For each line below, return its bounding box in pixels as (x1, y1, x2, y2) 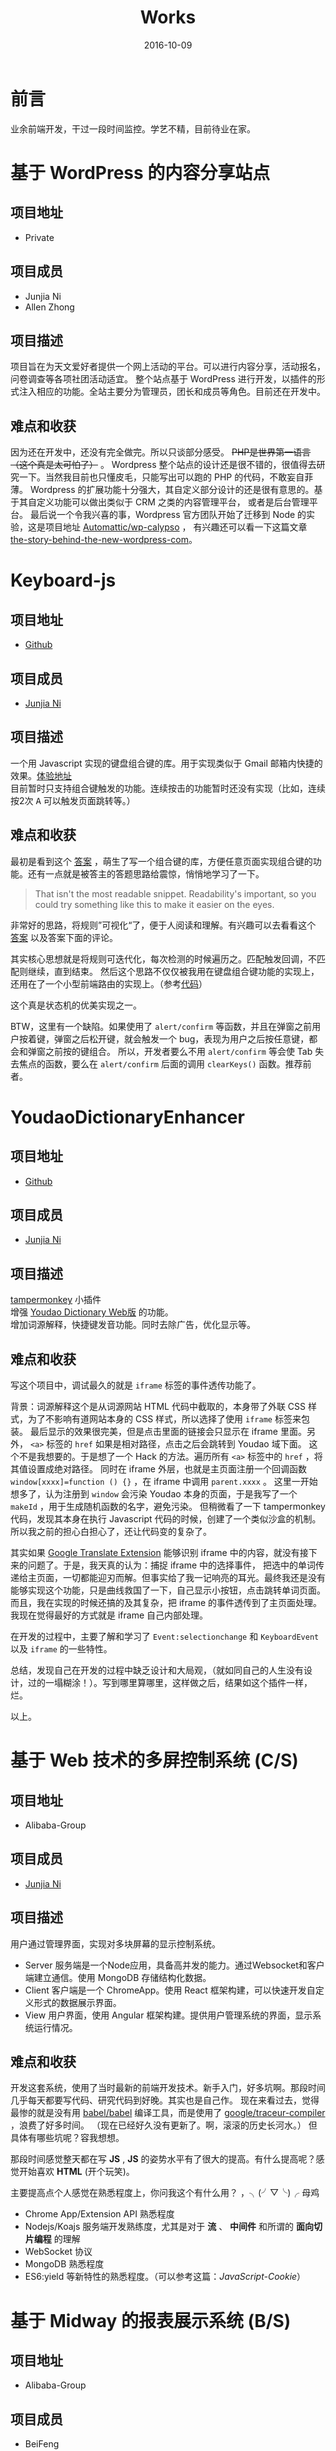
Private (24, 231, 55, 243)
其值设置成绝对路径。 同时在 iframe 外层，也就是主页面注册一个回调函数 (10, 1463, 307, 1475)
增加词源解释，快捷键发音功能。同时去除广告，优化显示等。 (10, 1319, 256, 1331)
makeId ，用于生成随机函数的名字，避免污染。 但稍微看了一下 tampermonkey (10, 1501, 326, 1512)
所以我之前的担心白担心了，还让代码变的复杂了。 (10, 1526, 212, 1537)
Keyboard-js (10, 569, 117, 592)
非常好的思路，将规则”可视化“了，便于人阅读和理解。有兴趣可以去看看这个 (10, 919, 317, 931)
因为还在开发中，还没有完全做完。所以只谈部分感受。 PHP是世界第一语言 (10, 446, 312, 458)
